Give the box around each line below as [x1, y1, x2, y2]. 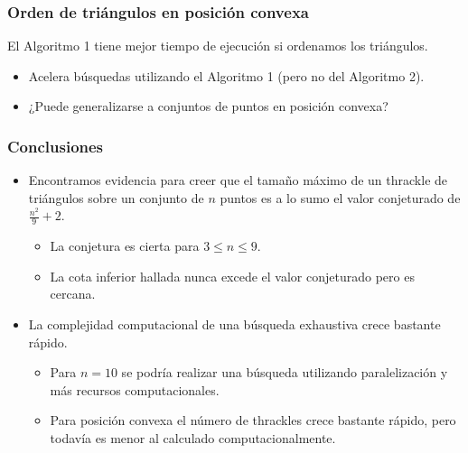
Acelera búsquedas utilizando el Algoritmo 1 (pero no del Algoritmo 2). [28, 66, 425, 85]
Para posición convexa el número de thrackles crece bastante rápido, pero [50, 411, 456, 430]
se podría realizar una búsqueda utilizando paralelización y [121, 363, 448, 382]
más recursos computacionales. [50, 380, 220, 399]
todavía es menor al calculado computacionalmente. [50, 428, 336, 447]
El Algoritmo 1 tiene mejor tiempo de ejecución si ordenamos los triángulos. [7, 36, 428, 55]
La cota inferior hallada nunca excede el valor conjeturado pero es [50, 266, 415, 285]
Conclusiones [7, 134, 104, 157]
